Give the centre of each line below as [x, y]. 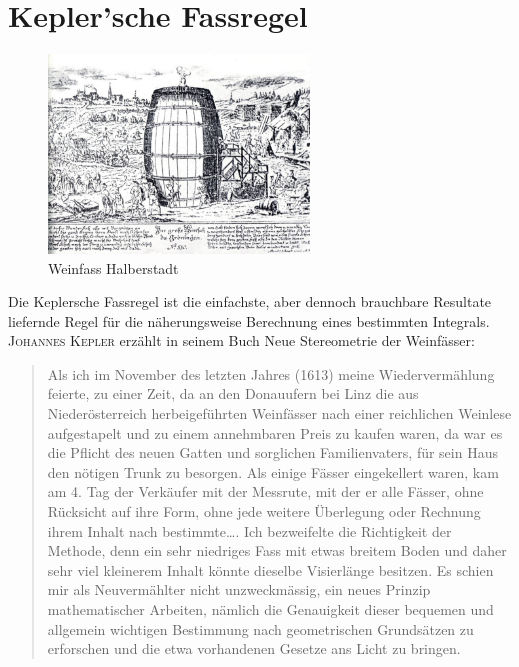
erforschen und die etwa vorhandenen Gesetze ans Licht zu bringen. [254, 648]
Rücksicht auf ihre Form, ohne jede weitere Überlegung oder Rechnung [264, 511]
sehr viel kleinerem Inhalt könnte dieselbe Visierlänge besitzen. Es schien [270, 569]
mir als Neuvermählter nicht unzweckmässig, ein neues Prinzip [239, 589]
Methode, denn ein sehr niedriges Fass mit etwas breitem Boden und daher [277, 550]
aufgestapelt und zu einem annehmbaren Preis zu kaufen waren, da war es [275, 432]
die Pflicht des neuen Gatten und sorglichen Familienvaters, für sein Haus [272, 452]
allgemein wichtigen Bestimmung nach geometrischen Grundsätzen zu [260, 628]
